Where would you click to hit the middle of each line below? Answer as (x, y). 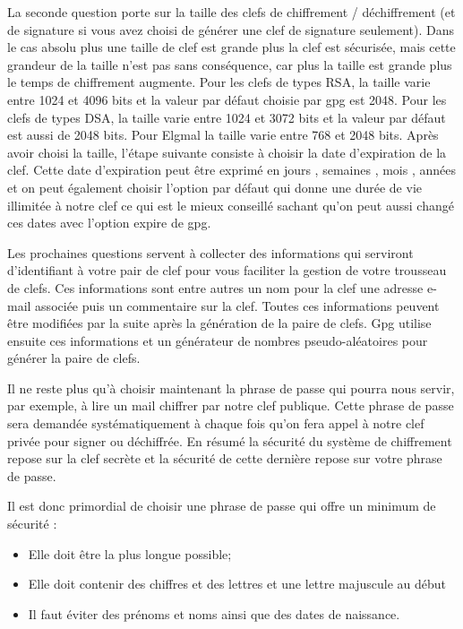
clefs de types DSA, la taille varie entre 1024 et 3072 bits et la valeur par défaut (227, 117)
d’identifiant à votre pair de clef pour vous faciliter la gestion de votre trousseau (227, 270)
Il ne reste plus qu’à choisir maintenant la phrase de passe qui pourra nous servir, (231, 388)
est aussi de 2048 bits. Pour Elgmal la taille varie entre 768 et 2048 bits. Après (223, 135)
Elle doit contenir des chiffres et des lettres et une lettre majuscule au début (237, 584)
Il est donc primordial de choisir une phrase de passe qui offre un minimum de (222, 506)
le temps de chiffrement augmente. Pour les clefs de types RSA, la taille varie (219, 82)
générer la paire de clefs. (74, 358)
